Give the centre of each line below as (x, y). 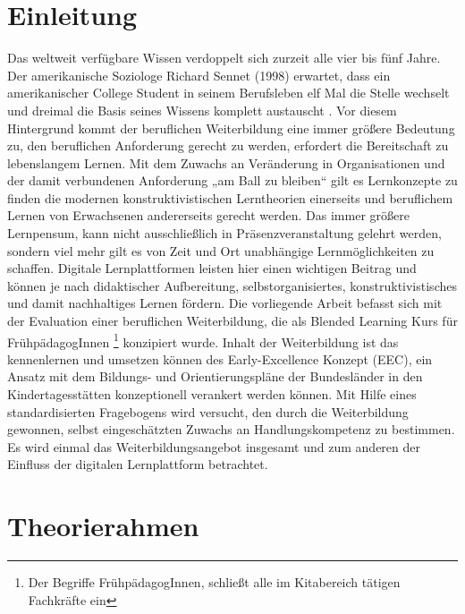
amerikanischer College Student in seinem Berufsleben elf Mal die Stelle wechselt (228, 93)
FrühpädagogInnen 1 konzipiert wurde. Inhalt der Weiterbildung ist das (203, 340)
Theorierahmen (103, 526)
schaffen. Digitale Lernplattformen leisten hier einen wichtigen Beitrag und (212, 268)
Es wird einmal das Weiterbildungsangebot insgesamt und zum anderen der (214, 446)
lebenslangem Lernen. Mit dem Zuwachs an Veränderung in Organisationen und (226, 162)
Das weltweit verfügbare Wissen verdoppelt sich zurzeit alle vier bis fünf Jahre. (224, 58)
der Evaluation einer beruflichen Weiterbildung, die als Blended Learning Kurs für (232, 321)
